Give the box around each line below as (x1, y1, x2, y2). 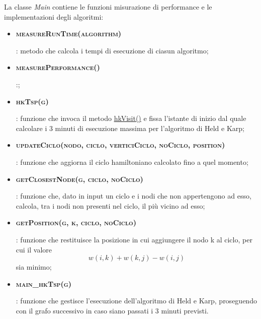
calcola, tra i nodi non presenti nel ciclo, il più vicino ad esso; (16, 200, 205, 211)
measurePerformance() (16, 62, 100, 73)
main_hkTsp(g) (16, 278, 71, 289)
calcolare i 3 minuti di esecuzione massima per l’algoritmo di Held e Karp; (16, 122, 244, 133)
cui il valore (16, 244, 52, 254)
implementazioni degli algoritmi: (4, 11, 104, 22)
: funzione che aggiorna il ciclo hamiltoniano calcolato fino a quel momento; (16, 156, 248, 167)
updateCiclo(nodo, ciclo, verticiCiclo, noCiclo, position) (16, 140, 225, 150)
